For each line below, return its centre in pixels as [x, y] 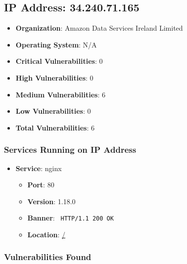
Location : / [47, 235]
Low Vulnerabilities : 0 [53, 111]
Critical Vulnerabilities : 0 [59, 61]
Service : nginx [39, 168]
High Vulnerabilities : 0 [54, 77]
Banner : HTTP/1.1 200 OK [70, 218]
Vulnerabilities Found [48, 256]
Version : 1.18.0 [51, 201]
